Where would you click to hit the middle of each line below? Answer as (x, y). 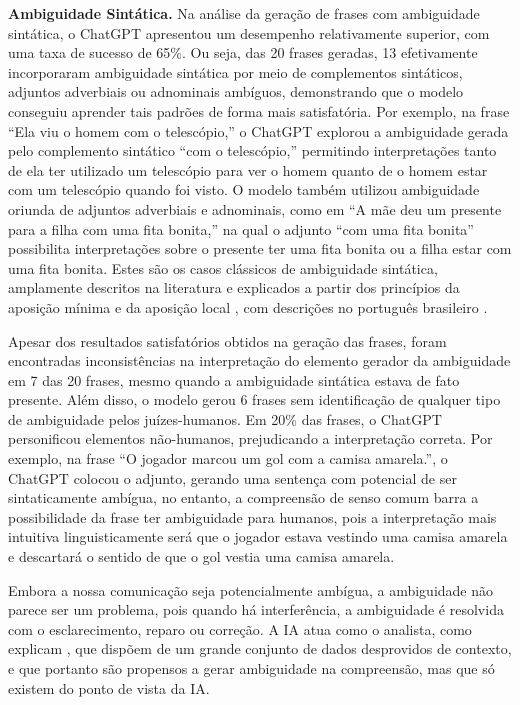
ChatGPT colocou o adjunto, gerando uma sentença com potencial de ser (232, 477)
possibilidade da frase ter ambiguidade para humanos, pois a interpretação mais (252, 516)
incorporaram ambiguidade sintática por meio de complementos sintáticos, (235, 71)
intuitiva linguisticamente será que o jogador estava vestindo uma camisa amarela (258, 536)
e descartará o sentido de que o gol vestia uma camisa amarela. (201, 556)
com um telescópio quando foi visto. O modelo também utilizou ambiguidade (244, 189)
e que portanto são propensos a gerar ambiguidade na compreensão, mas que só (251, 668)
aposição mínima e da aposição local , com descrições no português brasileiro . (248, 306)
